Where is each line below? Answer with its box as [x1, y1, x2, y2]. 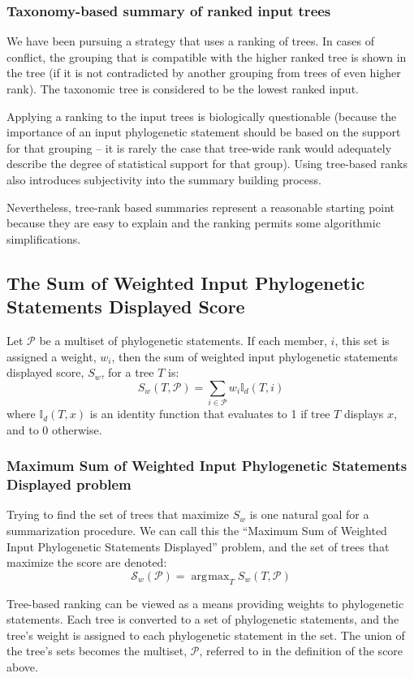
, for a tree [101, 364, 154, 381]
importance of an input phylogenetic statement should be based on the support [6, 123, 401, 140]
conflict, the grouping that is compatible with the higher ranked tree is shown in [6, 48, 407, 65]
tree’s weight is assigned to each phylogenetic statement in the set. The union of [6, 626, 405, 643]
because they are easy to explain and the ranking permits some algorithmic [6, 214, 381, 231]
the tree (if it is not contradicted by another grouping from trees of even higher [6, 64, 401, 81]
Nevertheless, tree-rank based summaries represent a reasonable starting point [6, 198, 395, 215]
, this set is [334, 331, 390, 348]
